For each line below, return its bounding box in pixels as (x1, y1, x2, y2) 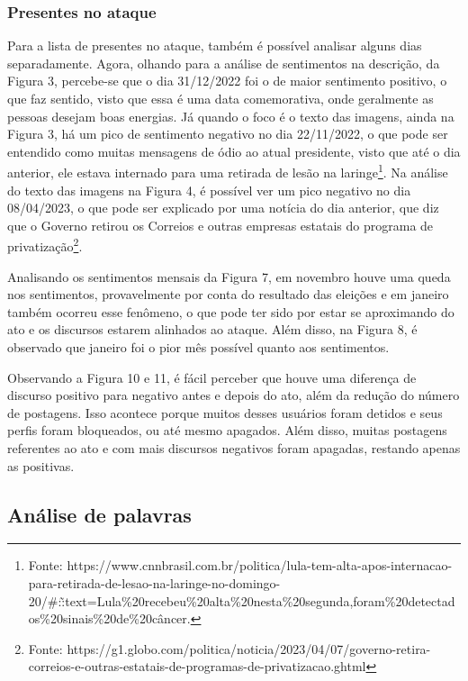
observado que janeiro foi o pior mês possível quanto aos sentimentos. (7, 338, 390, 357)
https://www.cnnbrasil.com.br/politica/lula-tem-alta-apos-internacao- (67, 556, 453, 575)
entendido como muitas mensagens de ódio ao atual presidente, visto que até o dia (7, 141, 461, 160)
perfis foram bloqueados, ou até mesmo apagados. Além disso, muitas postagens (7, 421, 447, 440)
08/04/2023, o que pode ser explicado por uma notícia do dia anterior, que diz (7, 198, 439, 217)
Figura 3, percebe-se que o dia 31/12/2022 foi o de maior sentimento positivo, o (7, 71, 447, 90)
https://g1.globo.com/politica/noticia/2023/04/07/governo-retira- (67, 639, 431, 658)
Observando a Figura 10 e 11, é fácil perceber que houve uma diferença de (7, 368, 417, 386)
